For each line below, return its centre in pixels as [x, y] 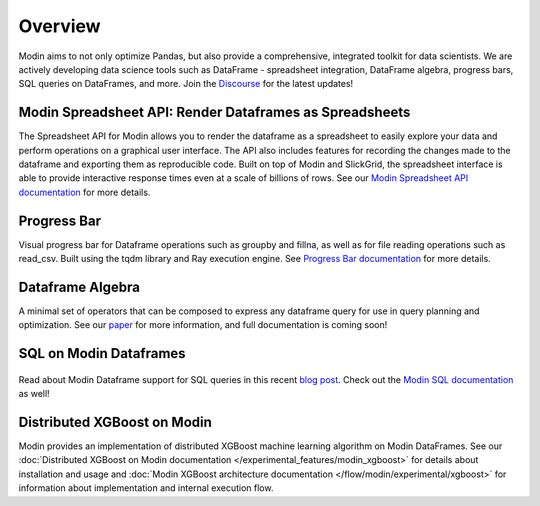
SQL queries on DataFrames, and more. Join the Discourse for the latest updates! [186, 84]
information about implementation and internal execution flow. [146, 488]
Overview [59, 26]
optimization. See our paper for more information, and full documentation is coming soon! [203, 325]
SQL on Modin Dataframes [102, 353]
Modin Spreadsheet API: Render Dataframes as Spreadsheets [214, 112]
